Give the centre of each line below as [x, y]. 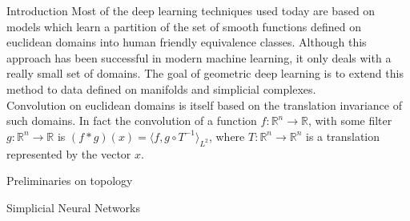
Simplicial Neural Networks [73, 207]
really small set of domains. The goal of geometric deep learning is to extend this [205, 73]
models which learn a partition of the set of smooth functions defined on [184, 26]
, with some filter [350, 121]
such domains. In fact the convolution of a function [132, 121]
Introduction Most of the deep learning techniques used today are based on [191, 10]
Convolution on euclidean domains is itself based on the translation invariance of [204, 104]
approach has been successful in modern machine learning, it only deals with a [199, 57]
